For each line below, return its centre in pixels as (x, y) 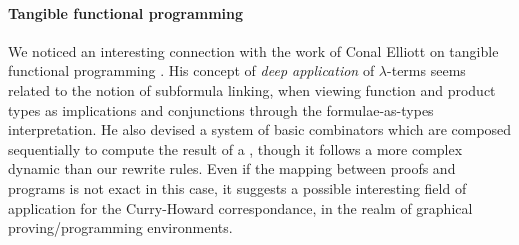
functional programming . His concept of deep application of (191, 70)
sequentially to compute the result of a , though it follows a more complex (235, 148)
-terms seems (426, 70)
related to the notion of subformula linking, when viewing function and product (252, 89)
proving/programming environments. (120, 227)
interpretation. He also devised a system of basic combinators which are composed (260, 129)
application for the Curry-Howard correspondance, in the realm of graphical (240, 207)
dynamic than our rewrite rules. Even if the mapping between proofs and (232, 168)
